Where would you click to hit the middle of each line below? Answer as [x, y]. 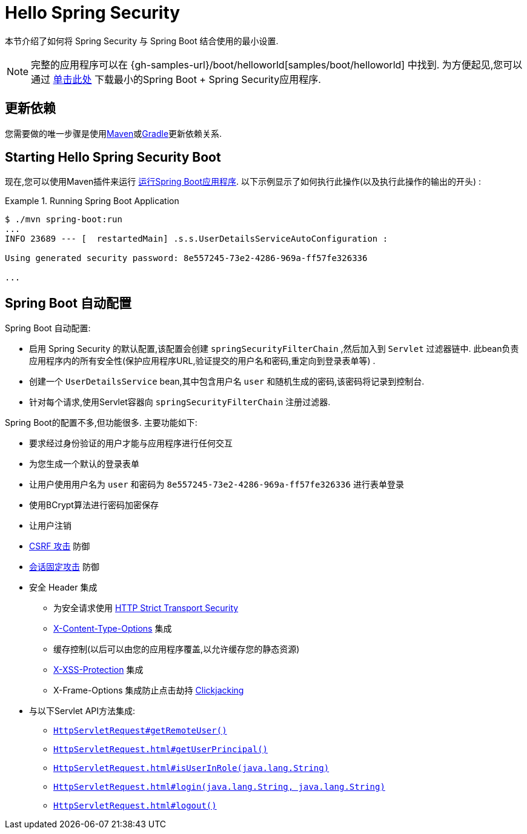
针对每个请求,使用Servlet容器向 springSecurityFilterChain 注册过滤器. [180, 402]
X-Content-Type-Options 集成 [113, 629]
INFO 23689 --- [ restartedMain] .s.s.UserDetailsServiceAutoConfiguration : [197, 239]
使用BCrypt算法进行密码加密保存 [94, 505]
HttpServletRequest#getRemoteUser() [140, 731]
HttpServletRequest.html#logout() [135, 806]
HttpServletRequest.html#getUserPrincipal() [161, 750]
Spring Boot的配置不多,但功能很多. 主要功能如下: [101, 423]
